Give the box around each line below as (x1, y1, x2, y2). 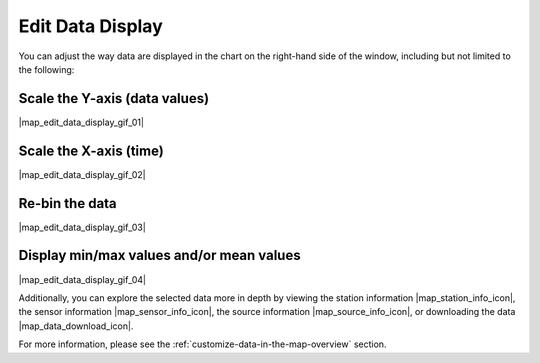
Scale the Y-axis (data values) (18, 90, 210, 107)
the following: (18, 63, 75, 75)
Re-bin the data (18, 195, 117, 212)
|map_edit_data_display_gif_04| (18, 273, 147, 285)
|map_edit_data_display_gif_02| (18, 168, 147, 180)
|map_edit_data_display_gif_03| (18, 221, 147, 233)
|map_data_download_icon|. (18, 320, 134, 332)
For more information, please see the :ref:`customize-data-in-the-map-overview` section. (18, 338, 387, 350)
